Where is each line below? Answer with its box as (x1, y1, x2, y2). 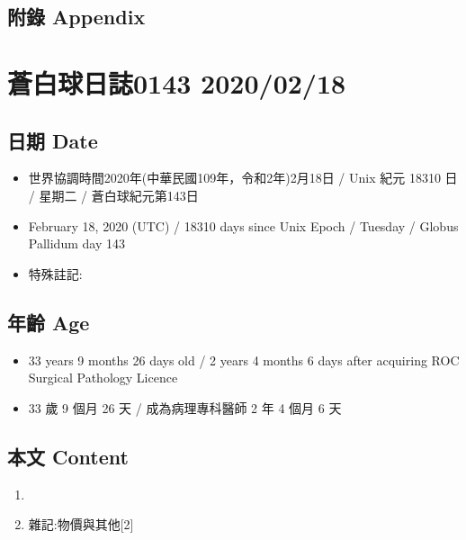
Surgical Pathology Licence (28, 368, 178, 387)
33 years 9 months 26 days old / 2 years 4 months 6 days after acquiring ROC (28, 350, 460, 369)
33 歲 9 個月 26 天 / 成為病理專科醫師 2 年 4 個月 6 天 (28, 398, 342, 417)
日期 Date (7, 126, 98, 154)
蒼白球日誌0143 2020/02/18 (7, 64, 346, 101)
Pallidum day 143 (28, 234, 125, 253)
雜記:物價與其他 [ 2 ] (28, 515, 134, 534)
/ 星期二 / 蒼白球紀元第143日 (28, 185, 199, 204)
